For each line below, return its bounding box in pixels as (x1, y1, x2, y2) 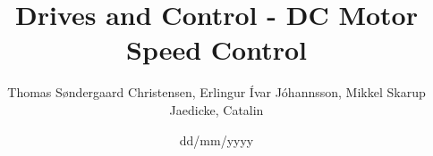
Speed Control (126, 31, 307, 68)
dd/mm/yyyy (179, 130, 254, 149)
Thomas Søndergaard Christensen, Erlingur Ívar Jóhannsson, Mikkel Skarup (7, 83, 426, 102)
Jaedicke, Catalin (169, 100, 264, 119)
